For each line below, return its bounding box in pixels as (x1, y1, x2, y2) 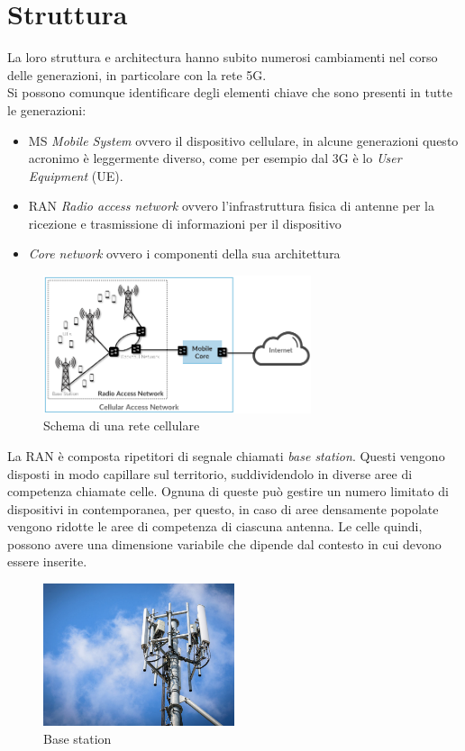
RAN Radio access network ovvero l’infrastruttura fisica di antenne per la (28, 196, 434, 215)
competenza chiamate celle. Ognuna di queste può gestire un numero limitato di (7, 482, 449, 501)
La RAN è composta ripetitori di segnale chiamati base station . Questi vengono (7, 446, 445, 465)
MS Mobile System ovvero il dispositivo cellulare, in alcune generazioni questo (28, 131, 459, 149)
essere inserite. (7, 552, 87, 571)
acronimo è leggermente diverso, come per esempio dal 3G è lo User (28, 149, 402, 167)
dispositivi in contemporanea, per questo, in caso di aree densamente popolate (7, 499, 439, 518)
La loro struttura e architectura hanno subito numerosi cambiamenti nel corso (7, 48, 438, 67)
